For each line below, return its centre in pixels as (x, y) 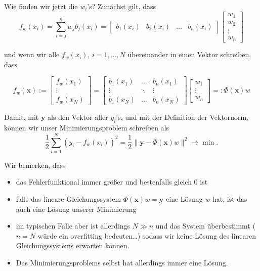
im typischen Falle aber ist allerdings (73, 226)
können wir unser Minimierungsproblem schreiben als (87, 128)
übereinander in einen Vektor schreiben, (189, 54)
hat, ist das (230, 199)
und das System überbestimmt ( (205, 226)
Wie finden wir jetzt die (41, 6)
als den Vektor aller (78, 117)
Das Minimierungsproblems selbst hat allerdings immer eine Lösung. (122, 263)
